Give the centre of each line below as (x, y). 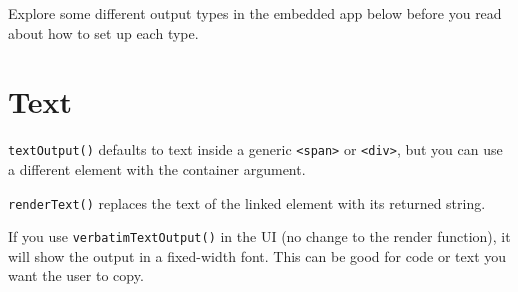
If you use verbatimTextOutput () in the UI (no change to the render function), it (259, 236)
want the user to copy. (76, 275)
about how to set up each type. (103, 32)
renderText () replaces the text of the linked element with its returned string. (247, 202)
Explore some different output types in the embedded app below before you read (255, 13)
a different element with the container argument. (157, 168)
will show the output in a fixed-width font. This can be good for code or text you (257, 255)
